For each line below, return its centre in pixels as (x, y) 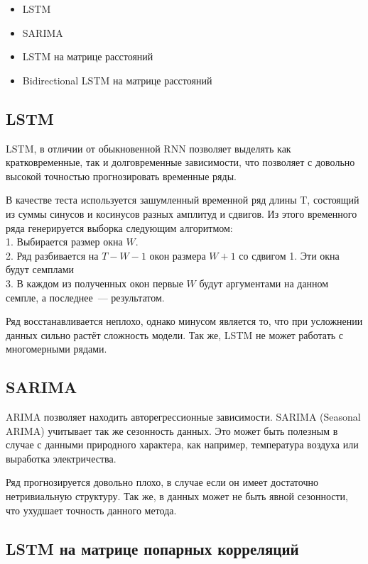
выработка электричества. (61, 458)
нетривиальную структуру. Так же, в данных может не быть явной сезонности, (177, 496)
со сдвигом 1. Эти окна (289, 255)
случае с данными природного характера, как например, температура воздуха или (182, 444)
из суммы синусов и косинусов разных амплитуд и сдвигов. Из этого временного (182, 213)
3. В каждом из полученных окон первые (94, 283)
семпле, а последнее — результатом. (85, 297)
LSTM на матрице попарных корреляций (152, 548)
